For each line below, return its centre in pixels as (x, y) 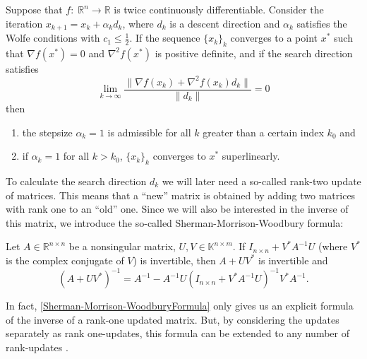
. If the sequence (165, 38)
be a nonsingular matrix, (122, 246)
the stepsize (47, 132)
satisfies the (322, 23)
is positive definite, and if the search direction (254, 53)
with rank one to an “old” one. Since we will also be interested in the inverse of (177, 209)
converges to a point (274, 38)
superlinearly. (251, 156)
